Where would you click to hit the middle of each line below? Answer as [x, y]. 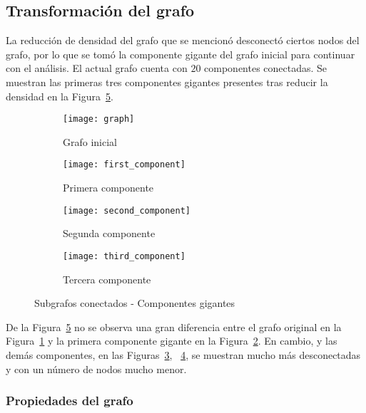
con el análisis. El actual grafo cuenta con [97, 68]
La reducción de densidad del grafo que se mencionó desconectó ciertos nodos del [183, 40]
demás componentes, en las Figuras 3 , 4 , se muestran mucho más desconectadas [183, 354]
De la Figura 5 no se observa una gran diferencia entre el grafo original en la [174, 326]
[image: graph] [99, 119]
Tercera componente [107, 279]
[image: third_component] [124, 256]
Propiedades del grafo [70, 401]
